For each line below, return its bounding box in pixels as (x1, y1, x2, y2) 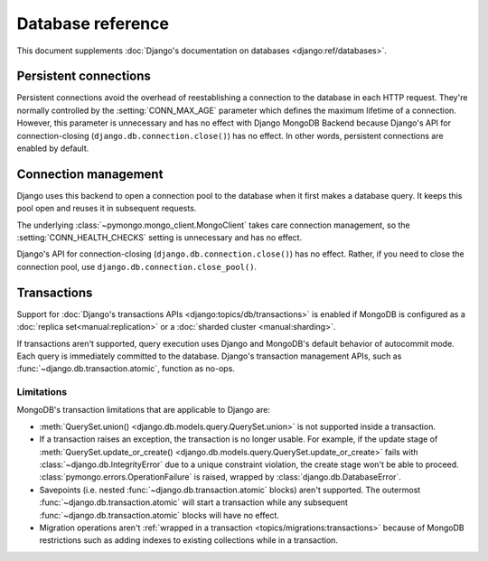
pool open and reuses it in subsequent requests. (16, 203, 197, 214)
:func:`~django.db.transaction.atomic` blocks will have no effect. (39, 510, 280, 520)
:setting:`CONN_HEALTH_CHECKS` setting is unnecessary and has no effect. (16, 232, 303, 243)
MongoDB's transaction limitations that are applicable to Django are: (16, 405, 271, 416)
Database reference (16, 14, 169, 33)
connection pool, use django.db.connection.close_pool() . (16, 261, 258, 272)
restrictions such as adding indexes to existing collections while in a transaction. (39, 535, 339, 546)
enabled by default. (16, 143, 89, 154)
